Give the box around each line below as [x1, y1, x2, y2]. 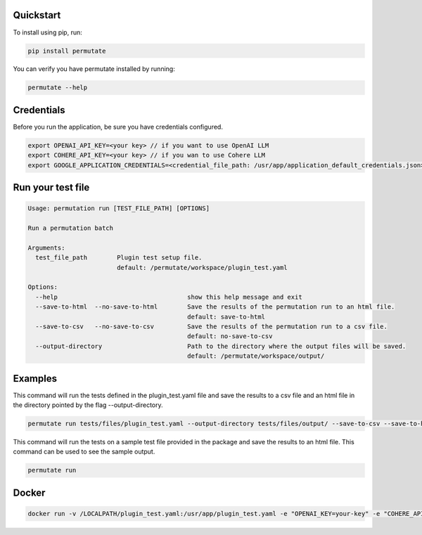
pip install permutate [27, 46, 106, 55]
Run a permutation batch [27, 224, 114, 232]
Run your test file [13, 181, 90, 193]
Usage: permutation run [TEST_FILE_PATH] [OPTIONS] [27, 205, 210, 212]
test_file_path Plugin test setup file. [35, 254, 203, 262]
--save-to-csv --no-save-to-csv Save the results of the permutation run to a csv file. [35, 323, 388, 330]
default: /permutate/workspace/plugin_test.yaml [116, 264, 288, 271]
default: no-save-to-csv [187, 333, 273, 340]
